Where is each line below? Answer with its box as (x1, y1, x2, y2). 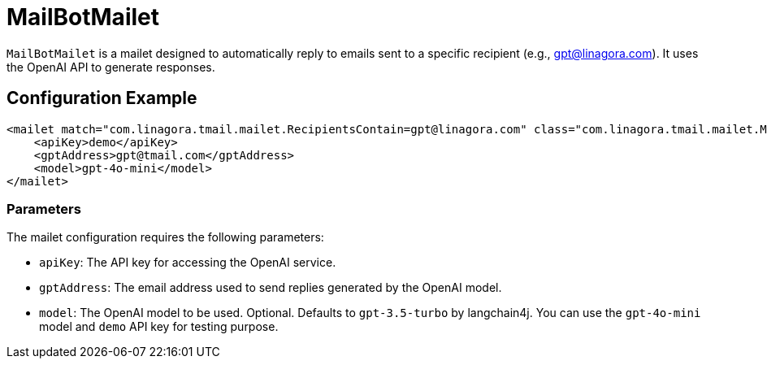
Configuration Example (6, 88, 197, 109)
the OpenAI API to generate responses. (6, 59, 215, 74)
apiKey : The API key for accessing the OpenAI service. (39, 255, 336, 270)
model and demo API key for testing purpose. (39, 319, 279, 334)
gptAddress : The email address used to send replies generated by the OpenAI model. (39, 280, 502, 295)
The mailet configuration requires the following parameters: (6, 230, 324, 245)
